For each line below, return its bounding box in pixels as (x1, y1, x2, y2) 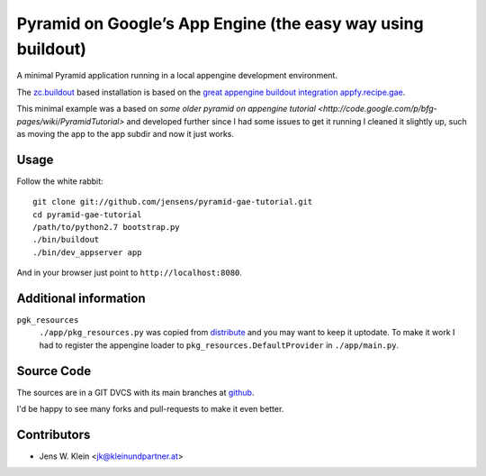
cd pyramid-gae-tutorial (32, 209, 142, 220)
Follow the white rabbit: (16, 176, 103, 187)
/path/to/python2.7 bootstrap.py (32, 222, 180, 232)
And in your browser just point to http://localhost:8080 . (16, 267, 243, 279)
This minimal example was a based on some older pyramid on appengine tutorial (16, 104, 317, 114)
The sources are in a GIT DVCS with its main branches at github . (16, 387, 255, 398)
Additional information (16, 290, 146, 306)
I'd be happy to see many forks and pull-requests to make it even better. (16, 404, 284, 415)
